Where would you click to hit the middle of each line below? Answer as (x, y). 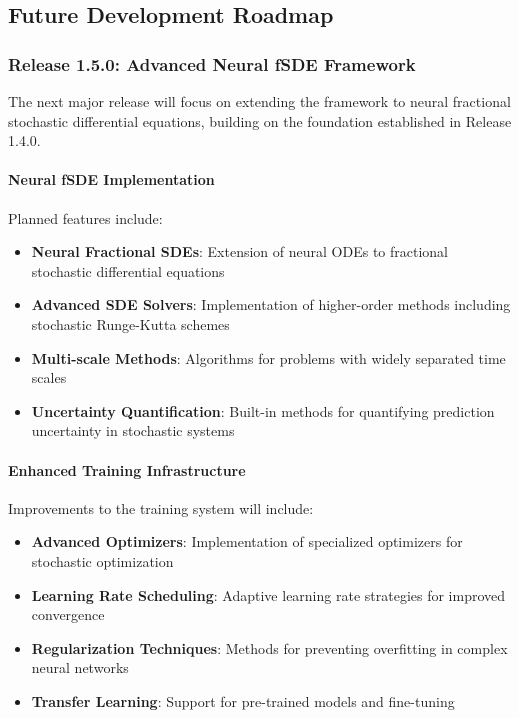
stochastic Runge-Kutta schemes (130, 323)
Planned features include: (85, 217)
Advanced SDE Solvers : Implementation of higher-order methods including (271, 304)
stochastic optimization (102, 560)
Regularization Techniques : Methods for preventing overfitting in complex (269, 647)
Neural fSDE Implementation (111, 179)
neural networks (80, 667)
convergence (68, 614)
